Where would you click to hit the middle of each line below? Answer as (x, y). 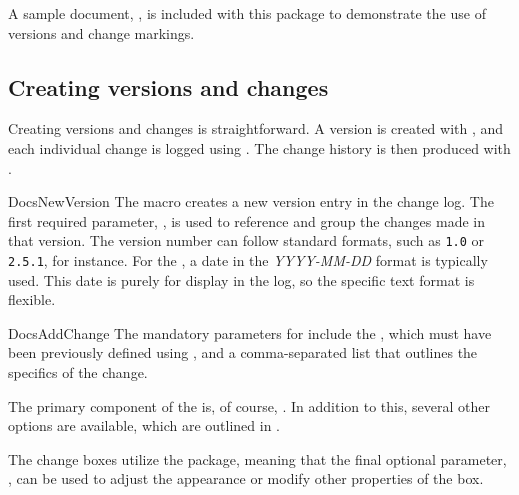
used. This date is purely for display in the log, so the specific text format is (241, 279)
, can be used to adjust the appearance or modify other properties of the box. (246, 478)
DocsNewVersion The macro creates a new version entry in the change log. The (251, 201)
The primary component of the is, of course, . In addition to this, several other (249, 405)
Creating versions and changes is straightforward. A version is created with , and (256, 128)
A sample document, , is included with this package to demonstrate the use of (247, 13)
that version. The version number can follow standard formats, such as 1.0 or (246, 240)
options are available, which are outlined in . (144, 425)
